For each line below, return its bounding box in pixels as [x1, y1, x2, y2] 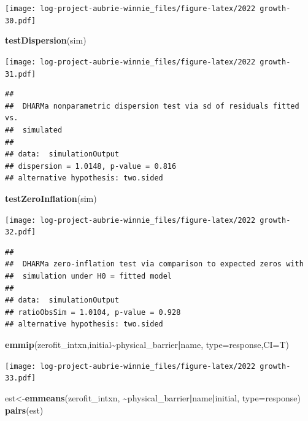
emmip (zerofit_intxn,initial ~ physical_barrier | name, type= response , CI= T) [5, 338, 289, 351]
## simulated [5, 126, 63, 134]
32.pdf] [5, 228, 36, 237]
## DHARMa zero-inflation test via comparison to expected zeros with [5, 260, 304, 269]
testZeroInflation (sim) [5, 191, 97, 204]
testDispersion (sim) [5, 34, 87, 47]
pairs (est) [5, 403, 44, 416]
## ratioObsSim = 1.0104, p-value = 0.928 [5, 307, 181, 317]
